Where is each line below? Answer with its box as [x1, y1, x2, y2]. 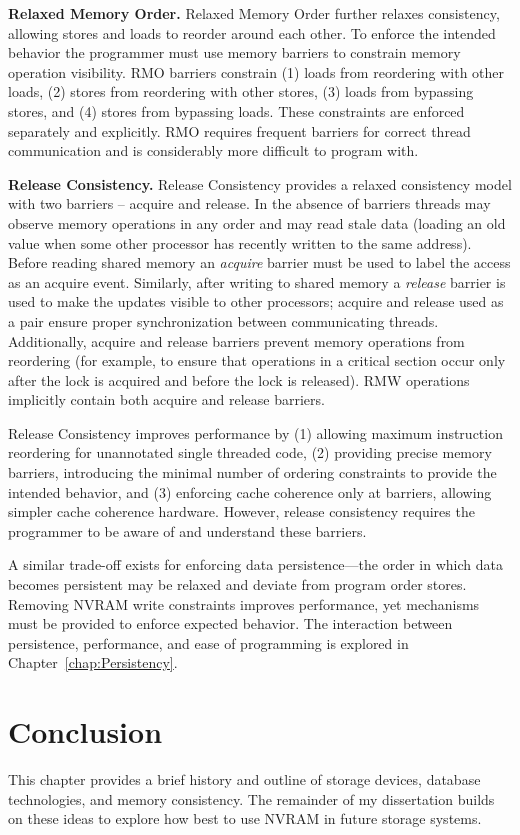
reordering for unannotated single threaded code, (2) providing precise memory [8, 442, 492, 463]
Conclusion [8, 711, 163, 752]
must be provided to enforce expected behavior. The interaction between [8, 613, 453, 634]
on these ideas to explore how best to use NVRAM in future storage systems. [8, 808, 482, 829]
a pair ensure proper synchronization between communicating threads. [8, 310, 439, 331]
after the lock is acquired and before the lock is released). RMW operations [8, 369, 470, 390]
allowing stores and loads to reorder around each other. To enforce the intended [8, 22, 496, 43]
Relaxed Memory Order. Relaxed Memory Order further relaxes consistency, [8, 3, 500, 23]
